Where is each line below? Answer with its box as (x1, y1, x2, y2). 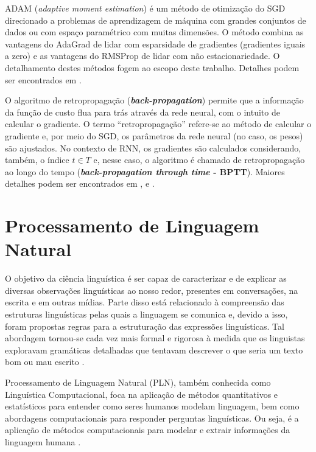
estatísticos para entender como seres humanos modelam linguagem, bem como (5, 400, 300, 412)
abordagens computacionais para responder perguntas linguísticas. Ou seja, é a (5, 411, 299, 424)
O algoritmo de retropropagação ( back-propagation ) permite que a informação (5, 94, 304, 106)
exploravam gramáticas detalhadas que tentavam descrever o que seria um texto (5, 343, 303, 356)
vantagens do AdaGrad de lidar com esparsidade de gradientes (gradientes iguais (5, 37, 306, 50)
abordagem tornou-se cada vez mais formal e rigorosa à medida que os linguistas (5, 332, 305, 344)
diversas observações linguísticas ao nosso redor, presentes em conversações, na (5, 283, 298, 296)
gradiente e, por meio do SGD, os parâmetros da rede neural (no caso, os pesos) (5, 129, 303, 142)
